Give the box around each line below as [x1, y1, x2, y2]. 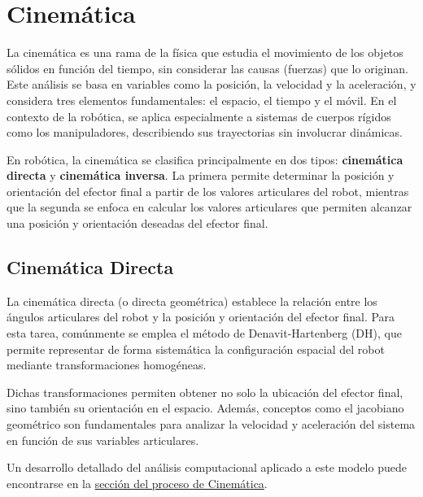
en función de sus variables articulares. [7, 431, 199, 448]
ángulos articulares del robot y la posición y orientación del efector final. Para [7, 308, 395, 325]
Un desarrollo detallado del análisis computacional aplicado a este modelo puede [7, 459, 407, 476]
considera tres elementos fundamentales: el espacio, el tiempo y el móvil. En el [7, 91, 397, 108]
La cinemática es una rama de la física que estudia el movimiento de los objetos [7, 44, 403, 61]
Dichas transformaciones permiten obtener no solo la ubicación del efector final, [7, 383, 403, 400]
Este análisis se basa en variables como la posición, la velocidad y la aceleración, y [7, 76, 416, 93]
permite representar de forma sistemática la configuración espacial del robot [7, 340, 385, 357]
